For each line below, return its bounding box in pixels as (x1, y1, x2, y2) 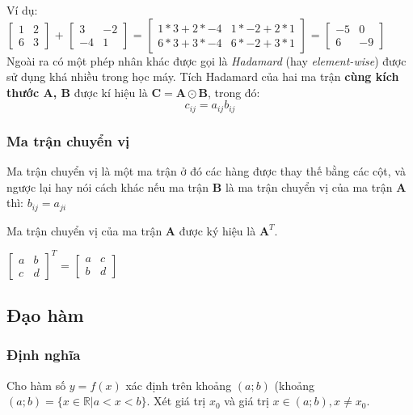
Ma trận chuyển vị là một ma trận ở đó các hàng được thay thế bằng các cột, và (6, 163, 406, 180)
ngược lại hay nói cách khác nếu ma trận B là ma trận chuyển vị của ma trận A (6, 178, 407, 195)
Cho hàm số (6, 376, 66, 393)
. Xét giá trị (146, 392, 206, 409)
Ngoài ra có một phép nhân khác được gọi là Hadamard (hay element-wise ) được (6, 52, 407, 69)
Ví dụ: (6, 2, 38, 18)
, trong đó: (207, 83, 260, 100)
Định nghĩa (6, 345, 81, 365)
